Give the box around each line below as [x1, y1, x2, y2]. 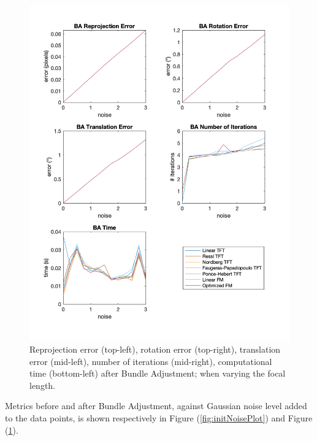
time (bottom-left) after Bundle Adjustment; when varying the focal [29, 367, 286, 380]
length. [29, 378, 56, 391]
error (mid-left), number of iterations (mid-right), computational [29, 355, 272, 367]
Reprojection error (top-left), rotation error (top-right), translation [29, 343, 281, 356]
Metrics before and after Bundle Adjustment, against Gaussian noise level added [5, 399, 307, 412]
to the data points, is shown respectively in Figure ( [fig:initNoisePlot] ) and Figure [5, 412, 313, 424]
